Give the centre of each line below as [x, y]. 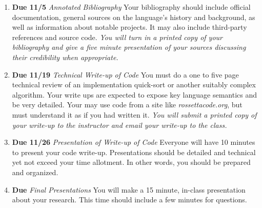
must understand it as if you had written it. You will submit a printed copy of [134, 114]
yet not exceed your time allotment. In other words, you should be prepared [131, 162]
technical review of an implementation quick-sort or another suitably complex [134, 84]
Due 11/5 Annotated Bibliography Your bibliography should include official [131, 7]
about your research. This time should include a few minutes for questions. [129, 200]
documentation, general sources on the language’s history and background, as [134, 17]
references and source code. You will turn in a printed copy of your [117, 37]
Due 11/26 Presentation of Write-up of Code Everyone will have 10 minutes [134, 142]
